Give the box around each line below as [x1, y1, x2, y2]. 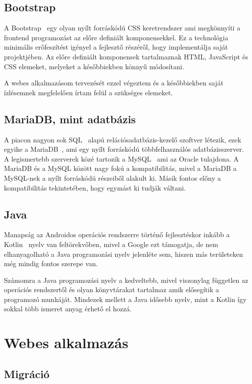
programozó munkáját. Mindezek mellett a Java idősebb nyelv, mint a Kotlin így [4, 294, 247, 304]
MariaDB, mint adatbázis [4, 111, 136, 126]
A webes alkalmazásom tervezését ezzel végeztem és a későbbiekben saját [4, 78, 224, 88]
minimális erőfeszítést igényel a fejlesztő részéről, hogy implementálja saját [4, 42, 228, 52]
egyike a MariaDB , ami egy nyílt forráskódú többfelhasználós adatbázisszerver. [4, 144, 244, 154]
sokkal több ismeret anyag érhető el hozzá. [4, 303, 132, 314]
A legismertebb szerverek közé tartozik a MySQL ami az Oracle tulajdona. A [4, 153, 239, 164]
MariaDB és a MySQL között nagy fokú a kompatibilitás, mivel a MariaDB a [4, 163, 237, 173]
